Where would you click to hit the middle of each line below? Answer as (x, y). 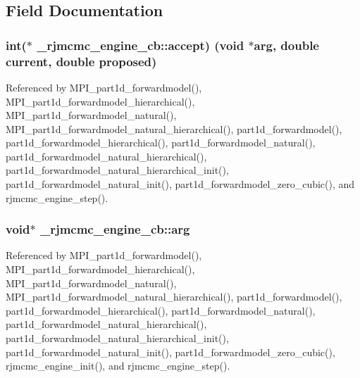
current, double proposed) (81, 61)
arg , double (286, 45)
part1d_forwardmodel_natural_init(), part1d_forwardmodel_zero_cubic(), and (180, 184)
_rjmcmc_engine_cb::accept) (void (141, 45)
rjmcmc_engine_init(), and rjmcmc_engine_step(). (118, 366)
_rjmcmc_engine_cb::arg (115, 229)
